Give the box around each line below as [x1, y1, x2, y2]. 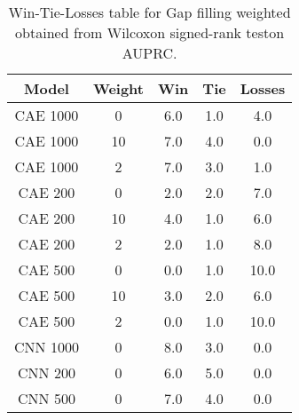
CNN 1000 [14, 337, 79, 357]
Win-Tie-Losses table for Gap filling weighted [8, 2, 291, 22]
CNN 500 [18, 388, 75, 408]
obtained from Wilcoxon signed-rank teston [15, 22, 285, 43]
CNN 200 [18, 362, 75, 383]
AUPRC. [122, 43, 177, 63]
